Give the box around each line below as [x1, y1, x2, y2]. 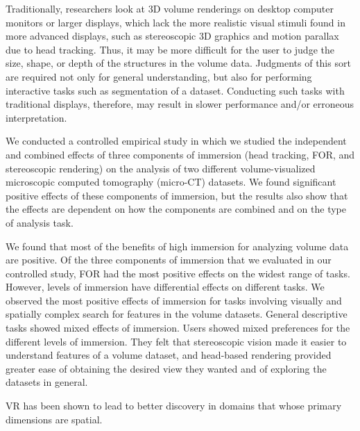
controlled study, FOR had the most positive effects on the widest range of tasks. [6, 266, 350, 280]
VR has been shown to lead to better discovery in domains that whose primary [6, 398, 342, 413]
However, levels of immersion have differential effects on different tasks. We [6, 279, 325, 294]
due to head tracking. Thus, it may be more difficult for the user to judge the [6, 42, 334, 56]
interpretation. [6, 110, 67, 124]
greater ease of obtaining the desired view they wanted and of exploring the [6, 361, 327, 375]
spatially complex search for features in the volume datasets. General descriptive [6, 307, 348, 321]
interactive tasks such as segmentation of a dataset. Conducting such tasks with [6, 83, 345, 97]
